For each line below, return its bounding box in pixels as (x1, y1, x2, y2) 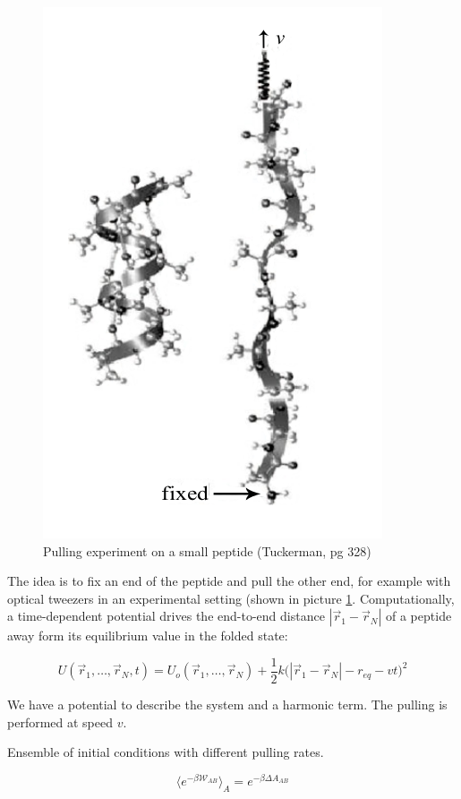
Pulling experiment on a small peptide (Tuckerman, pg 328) (43, 541, 371, 560)
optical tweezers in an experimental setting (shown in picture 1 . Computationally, (7, 589, 455, 607)
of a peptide (386, 606, 452, 625)
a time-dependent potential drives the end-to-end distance (7, 606, 325, 625)
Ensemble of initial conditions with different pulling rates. (7, 743, 324, 761)
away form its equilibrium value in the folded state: (7, 626, 288, 645)
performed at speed (7, 712, 113, 731)
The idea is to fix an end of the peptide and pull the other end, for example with (7, 571, 451, 590)
